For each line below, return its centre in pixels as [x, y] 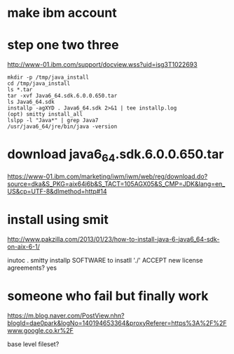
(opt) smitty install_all [45, 114]
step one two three [63, 45]
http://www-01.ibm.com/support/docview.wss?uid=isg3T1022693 [102, 65]
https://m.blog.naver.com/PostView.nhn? [66, 315]
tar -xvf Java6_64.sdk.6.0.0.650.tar [62, 96]
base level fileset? [33, 344]
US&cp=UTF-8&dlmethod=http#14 [57, 191]
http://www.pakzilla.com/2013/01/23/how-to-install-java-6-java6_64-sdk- [113, 239]
